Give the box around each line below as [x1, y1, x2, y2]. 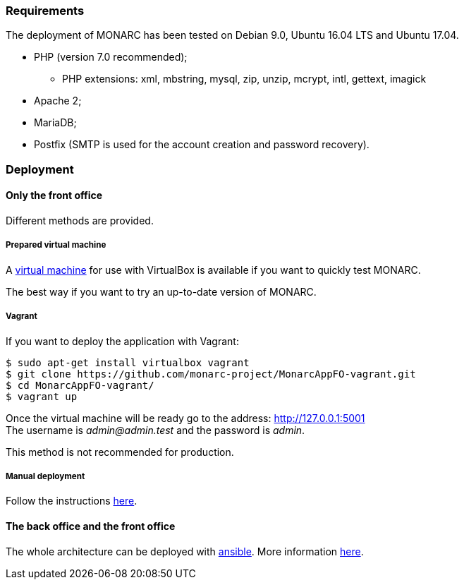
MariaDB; [34, 116, 77, 129]
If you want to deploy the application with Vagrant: [6, 334, 239, 347]
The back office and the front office [6, 519, 176, 532]
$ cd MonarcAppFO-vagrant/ [6, 379, 154, 391]
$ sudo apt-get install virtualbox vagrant [6, 356, 250, 368]
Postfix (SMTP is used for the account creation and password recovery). [34, 138, 370, 151]
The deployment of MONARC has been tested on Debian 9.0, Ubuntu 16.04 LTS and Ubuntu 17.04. [6, 29, 459, 42]
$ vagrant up [6, 390, 78, 402]
